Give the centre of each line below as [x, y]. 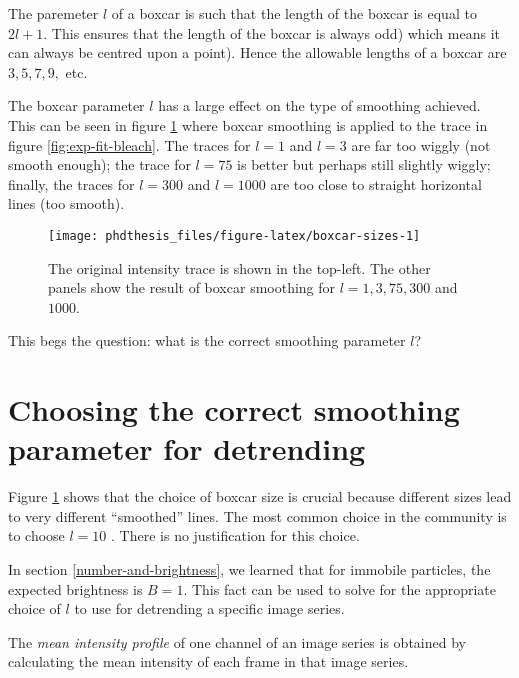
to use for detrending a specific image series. [209, 608]
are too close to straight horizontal [376, 183]
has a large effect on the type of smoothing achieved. [319, 105]
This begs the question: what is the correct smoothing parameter [207, 340]
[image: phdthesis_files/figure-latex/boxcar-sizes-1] [234, 235]
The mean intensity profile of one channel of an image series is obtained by [237, 641]
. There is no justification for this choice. [235, 535]
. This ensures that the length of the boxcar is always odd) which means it [271, 32]
